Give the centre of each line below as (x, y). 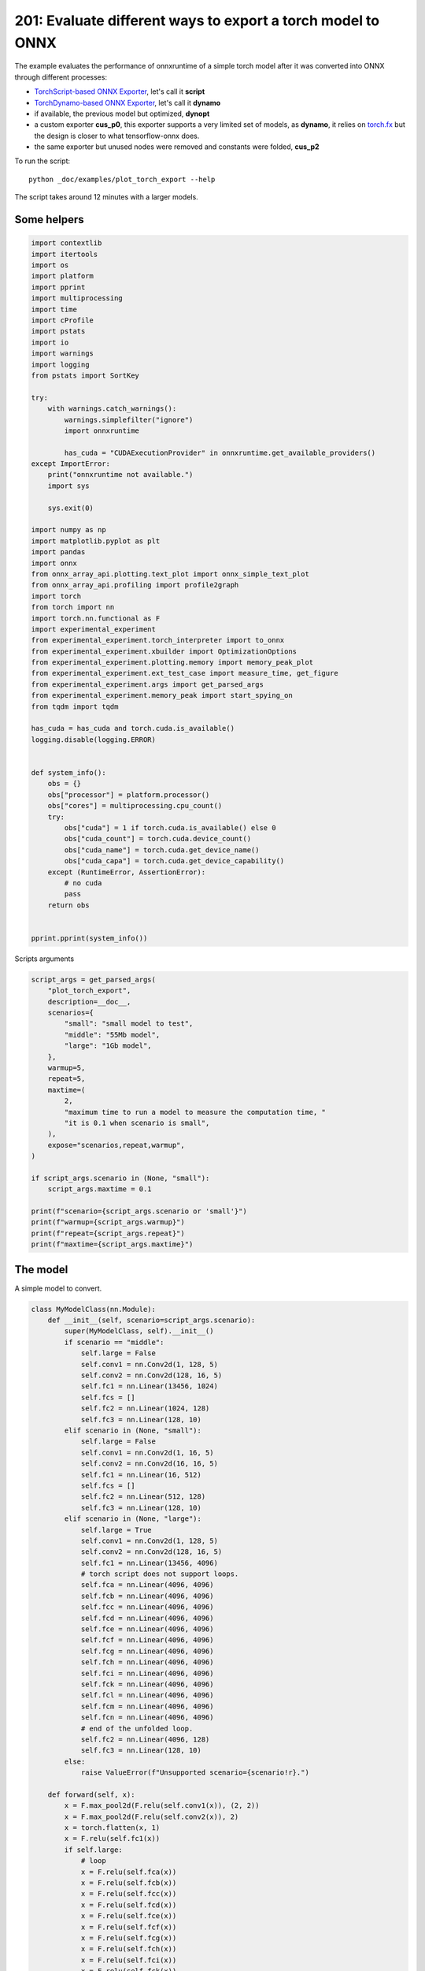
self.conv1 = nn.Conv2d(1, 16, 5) (147, 1452)
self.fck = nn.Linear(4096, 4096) (147, 1684)
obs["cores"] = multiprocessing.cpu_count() (135, 806)
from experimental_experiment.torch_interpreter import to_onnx (158, 640)
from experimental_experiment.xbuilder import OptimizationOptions (164, 651)
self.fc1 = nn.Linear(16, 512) (141, 1475)
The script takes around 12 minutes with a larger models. (106, 197)
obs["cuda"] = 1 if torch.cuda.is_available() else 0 (170, 827)
